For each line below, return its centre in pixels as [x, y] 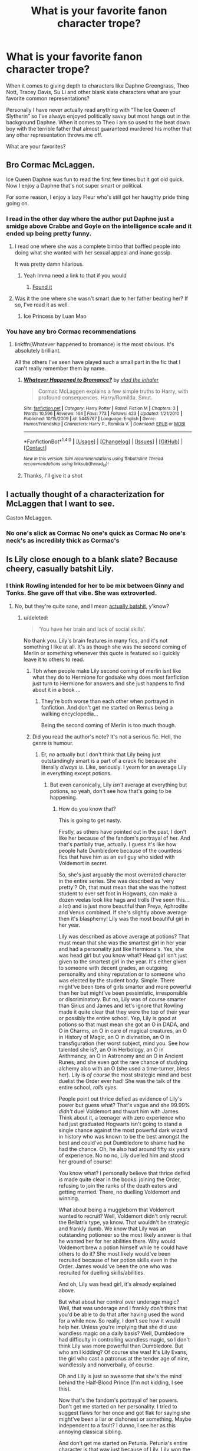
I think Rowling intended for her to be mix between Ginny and [95, 586]
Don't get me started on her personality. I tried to [118, 1406]
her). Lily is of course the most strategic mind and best [125, 1075]
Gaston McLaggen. [29, 518]
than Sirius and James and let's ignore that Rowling [121, 1005]
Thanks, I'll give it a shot [53, 476]
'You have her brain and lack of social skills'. [92, 629]
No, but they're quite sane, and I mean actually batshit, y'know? [92, 606]
